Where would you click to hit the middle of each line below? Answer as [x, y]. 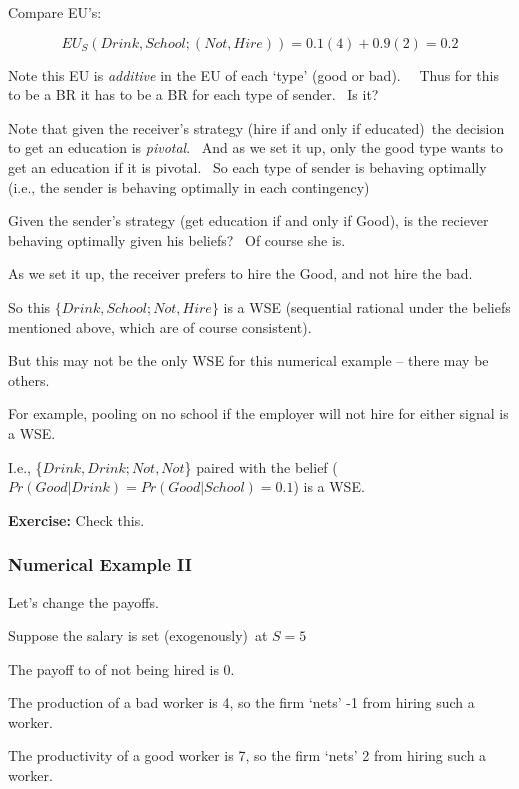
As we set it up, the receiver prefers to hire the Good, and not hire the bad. [240, 273]
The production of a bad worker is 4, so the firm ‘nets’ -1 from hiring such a [241, 702]
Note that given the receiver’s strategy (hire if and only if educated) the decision [256, 127]
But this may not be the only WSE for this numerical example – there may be [248, 360]
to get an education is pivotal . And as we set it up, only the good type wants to [255, 147]
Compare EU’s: [55, 12]
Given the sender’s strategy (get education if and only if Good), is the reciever [248, 220]
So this [29, 306]
